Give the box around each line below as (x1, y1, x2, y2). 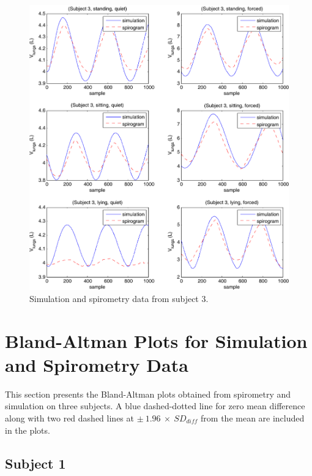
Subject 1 (5, 453, 66, 472)
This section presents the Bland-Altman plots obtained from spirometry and (5, 387, 291, 400)
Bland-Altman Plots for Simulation (5, 328, 308, 353)
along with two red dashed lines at (5, 412, 134, 425)
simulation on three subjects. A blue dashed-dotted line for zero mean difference (5, 399, 305, 412)
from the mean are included (201, 412, 305, 425)
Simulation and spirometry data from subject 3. (29, 292, 209, 304)
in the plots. (5, 423, 50, 436)
